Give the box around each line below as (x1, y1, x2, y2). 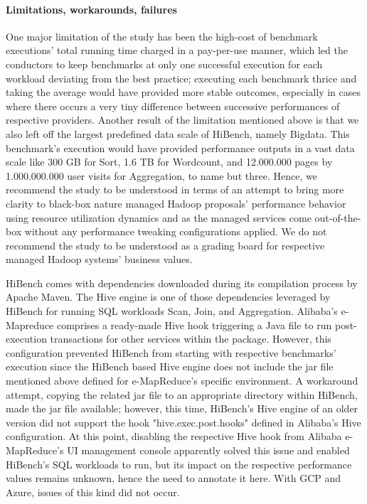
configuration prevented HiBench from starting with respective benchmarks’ (6, 345, 336, 360)
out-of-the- (314, 210, 361, 225)
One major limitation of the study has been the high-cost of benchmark (6, 28, 318, 43)
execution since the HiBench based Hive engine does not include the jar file (6, 359, 334, 374)
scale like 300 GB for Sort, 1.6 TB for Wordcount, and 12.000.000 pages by (6, 154, 333, 169)
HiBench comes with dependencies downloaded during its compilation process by (6, 275, 358, 290)
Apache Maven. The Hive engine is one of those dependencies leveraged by (6, 289, 331, 304)
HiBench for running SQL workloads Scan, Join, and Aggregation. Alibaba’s (6, 304, 338, 318)
